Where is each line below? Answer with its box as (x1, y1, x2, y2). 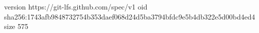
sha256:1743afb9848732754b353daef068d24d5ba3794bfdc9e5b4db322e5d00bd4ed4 (4, 11, 255, 21)
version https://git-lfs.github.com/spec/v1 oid (4, 1, 148, 11)
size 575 (4, 21, 28, 31)
